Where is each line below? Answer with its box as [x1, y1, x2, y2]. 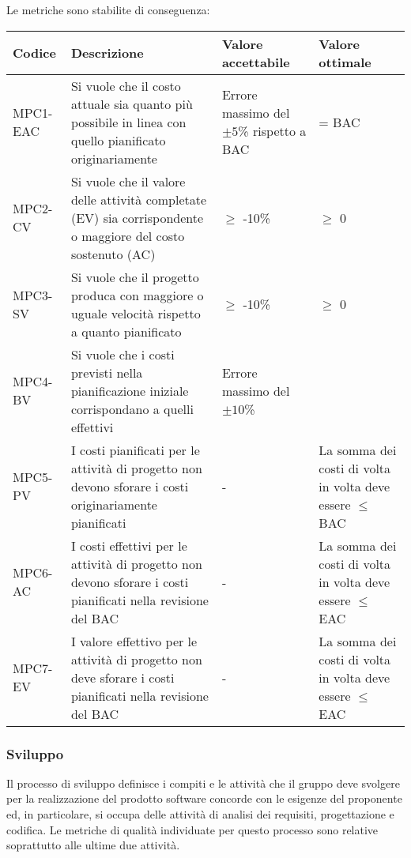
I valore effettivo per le [70, 631, 198, 650]
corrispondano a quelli [70, 399, 194, 418]
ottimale [319, 52, 371, 71]
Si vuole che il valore [70, 171, 186, 190]
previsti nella [70, 363, 143, 382]
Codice [13, 43, 56, 62]
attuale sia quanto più [70, 94, 193, 113]
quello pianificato [70, 130, 166, 149]
